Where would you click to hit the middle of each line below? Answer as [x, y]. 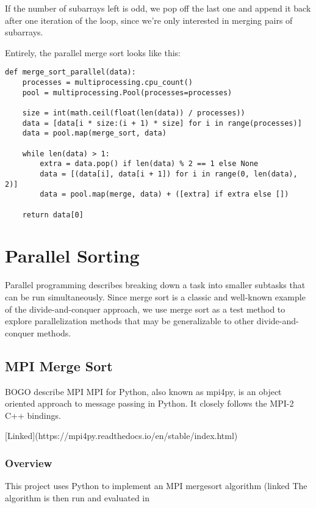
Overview [29, 463]
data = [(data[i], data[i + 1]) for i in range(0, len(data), [169, 174]
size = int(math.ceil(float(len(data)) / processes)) [134, 113]
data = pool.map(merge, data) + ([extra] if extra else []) [164, 194]
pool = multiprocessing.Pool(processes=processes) [127, 93]
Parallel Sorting [72, 256]
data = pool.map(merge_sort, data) [94, 133]
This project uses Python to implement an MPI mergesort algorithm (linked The [156, 486]
